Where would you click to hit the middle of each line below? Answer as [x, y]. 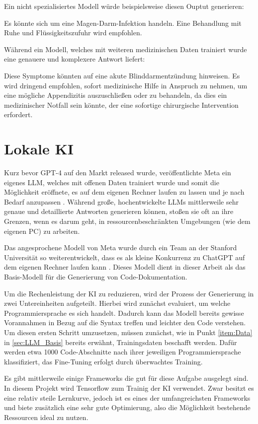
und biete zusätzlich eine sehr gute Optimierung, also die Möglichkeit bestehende [127, 407]
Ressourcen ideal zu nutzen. [46, 417]
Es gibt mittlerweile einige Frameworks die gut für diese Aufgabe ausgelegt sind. [126, 378]
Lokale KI [39, 149]
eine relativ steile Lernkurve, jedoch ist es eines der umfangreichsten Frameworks [127, 397]
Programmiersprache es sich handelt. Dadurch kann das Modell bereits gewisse [124, 313]
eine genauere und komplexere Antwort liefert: [75, 59]
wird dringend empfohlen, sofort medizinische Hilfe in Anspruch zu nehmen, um [126, 85]
